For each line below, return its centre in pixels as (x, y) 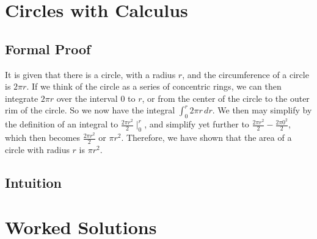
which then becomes (42, 137)
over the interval (87, 98)
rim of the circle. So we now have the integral (90, 110)
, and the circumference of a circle (246, 74)
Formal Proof (48, 48)
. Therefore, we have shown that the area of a (206, 137)
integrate (22, 98)
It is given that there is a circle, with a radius (90, 74)
